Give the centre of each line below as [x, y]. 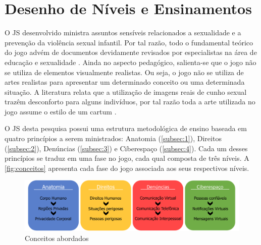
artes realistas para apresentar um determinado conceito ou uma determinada [125, 82]
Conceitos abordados [57, 238]
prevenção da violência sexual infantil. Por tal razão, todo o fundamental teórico [129, 42]
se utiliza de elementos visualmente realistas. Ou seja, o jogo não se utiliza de [124, 72]
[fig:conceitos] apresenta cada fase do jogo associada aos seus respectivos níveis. [127, 168]
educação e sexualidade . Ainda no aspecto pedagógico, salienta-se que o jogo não [130, 62]
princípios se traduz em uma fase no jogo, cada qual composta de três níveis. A [127, 158]
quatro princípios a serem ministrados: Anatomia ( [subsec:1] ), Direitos [113, 138]
